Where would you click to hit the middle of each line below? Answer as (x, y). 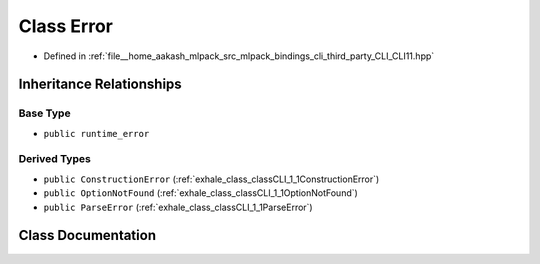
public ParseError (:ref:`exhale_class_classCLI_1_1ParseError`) (178, 207)
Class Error (66, 26)
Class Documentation (87, 235)
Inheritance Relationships (100, 84)
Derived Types (55, 159)
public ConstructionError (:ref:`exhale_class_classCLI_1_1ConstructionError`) (211, 179)
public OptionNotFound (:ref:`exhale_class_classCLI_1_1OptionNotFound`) (201, 193)
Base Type (44, 113)
